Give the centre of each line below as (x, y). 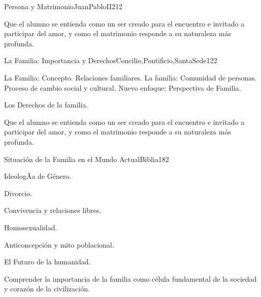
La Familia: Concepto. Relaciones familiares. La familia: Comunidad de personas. (130, 77)
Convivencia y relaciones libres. (53, 210)
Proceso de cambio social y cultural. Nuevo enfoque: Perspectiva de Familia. (123, 87)
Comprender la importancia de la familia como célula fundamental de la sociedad (130, 278)
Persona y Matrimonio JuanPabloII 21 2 (63, 6)
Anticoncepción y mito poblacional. (59, 244)
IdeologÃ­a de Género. (38, 176)
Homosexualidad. (31, 227)
